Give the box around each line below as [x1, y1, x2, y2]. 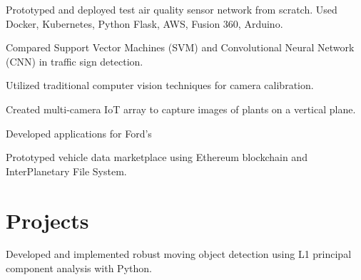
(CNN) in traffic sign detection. [6, 53, 143, 68]
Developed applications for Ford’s [6, 125, 152, 140]
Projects [6, 205, 89, 234]
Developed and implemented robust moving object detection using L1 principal [6, 247, 352, 261]
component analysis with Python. [6, 261, 152, 276]
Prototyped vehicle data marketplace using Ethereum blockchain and [6, 150, 307, 165]
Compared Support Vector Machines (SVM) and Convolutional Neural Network [6, 40, 355, 55]
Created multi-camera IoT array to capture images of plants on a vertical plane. [6, 101, 356, 116]
